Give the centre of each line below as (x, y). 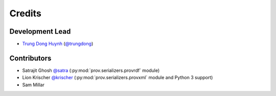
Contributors (30, 58)
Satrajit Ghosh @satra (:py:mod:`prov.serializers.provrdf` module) (91, 70)
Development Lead (40, 31)
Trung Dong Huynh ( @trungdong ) (58, 44)
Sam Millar (33, 85)
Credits (26, 13)
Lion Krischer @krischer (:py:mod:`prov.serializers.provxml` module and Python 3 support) (118, 78)
